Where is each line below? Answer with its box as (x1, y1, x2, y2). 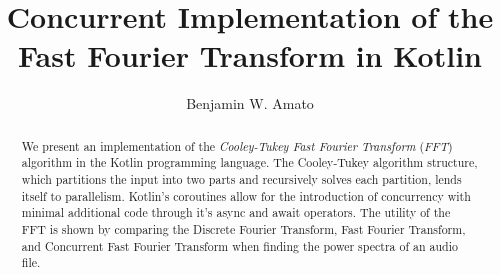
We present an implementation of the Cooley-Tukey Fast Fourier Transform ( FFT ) (21, 137, 453, 154)
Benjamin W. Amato (186, 93, 314, 114)
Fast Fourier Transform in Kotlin (18, 35, 482, 76)
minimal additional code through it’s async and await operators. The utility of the (21, 204, 451, 221)
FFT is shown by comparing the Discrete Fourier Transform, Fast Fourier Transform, (21, 220, 466, 237)
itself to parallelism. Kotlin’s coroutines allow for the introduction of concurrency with (21, 187, 471, 204)
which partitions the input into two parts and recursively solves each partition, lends (21, 171, 462, 188)
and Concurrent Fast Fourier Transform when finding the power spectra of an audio (21, 237, 458, 254)
